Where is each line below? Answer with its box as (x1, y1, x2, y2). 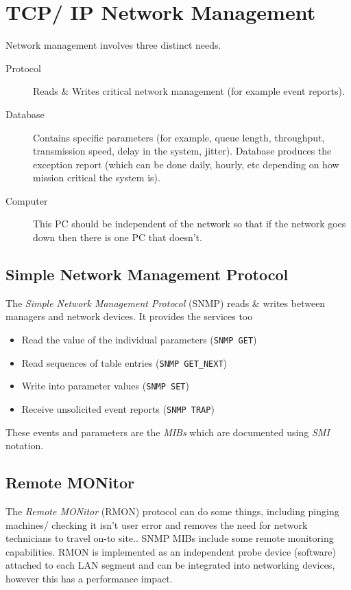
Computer (5, 193, 48, 207)
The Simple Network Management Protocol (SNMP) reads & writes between (5, 295, 326, 310)
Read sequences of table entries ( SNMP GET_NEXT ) (21, 355, 228, 370)
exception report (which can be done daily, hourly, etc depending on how (33, 157, 339, 171)
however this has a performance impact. (5, 571, 173, 586)
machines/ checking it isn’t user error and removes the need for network (5, 517, 308, 532)
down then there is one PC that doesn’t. (33, 230, 202, 245)
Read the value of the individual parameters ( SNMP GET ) (21, 332, 257, 347)
